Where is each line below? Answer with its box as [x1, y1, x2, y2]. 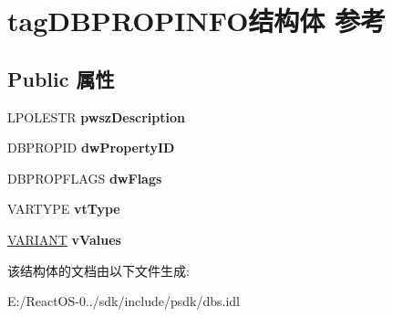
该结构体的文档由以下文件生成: [7, 260, 190, 280]
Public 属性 [7, 64, 115, 92]
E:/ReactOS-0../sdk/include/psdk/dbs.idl [7, 291, 241, 311]
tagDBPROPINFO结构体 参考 [7, 2, 387, 39]
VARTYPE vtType [7, 199, 120, 218]
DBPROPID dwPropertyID [7, 138, 175, 157]
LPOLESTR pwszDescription [7, 107, 185, 126]
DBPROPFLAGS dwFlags [7, 168, 162, 187]
